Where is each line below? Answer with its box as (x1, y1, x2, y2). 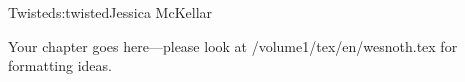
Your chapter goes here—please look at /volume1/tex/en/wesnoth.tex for (8, 35, 458, 56)
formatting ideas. (8, 55, 112, 76)
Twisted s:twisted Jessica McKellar (8, 2, 213, 22)
